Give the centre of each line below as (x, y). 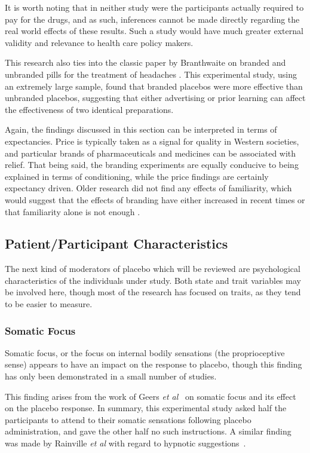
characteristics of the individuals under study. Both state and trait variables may (153, 280)
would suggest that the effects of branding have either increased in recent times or (155, 199)
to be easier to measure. (49, 304)
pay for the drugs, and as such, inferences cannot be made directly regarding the (152, 19)
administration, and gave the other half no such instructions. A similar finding (148, 431)
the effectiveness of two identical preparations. (89, 109)
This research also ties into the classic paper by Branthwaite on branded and (145, 62)
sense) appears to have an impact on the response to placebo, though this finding (154, 364)
